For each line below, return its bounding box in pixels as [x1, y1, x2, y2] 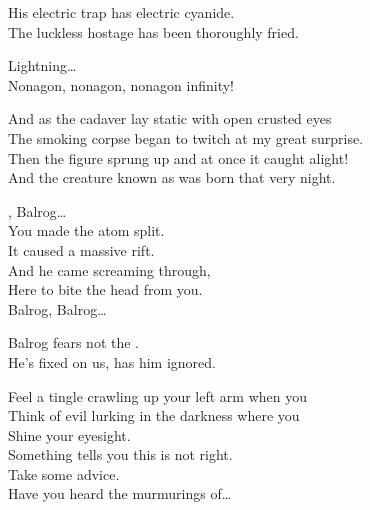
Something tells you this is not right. [8, 444, 233, 465]
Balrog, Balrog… [8, 298, 107, 319]
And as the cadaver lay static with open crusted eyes [8, 108, 332, 129]
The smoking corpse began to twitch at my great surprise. [8, 127, 364, 148]
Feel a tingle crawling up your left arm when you [8, 385, 307, 406]
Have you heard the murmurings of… [8, 483, 232, 504]
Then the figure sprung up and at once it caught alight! [8, 147, 349, 168]
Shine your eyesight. [8, 424, 131, 445]
